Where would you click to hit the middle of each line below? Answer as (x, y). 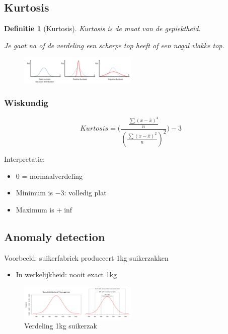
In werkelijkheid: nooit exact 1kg (66, 274)
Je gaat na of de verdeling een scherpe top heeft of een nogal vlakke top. (114, 45)
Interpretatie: (24, 159)
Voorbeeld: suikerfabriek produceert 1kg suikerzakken (86, 257)
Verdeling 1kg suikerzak (61, 326)
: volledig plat (85, 193)
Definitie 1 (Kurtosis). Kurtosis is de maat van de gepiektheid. (102, 28)
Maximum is (35, 209)
